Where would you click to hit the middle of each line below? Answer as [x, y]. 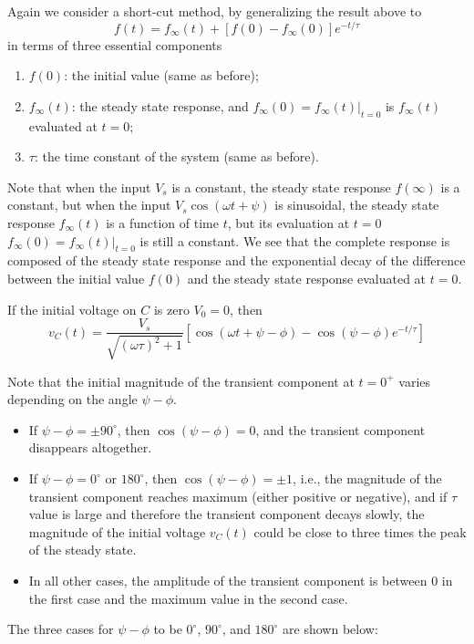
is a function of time [162, 223]
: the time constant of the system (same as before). [176, 156]
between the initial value [76, 279]
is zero [171, 309]
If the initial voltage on [72, 309]
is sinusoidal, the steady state [357, 205]
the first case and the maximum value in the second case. [188, 598]
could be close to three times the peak [360, 531]
